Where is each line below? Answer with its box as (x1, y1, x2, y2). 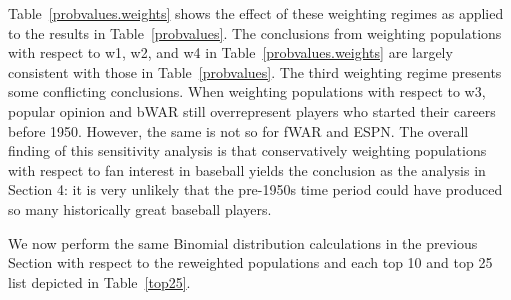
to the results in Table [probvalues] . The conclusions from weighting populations (8, 22, 502, 43)
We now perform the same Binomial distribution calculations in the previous (8, 232, 478, 253)
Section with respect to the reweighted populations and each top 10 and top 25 (8, 252, 493, 273)
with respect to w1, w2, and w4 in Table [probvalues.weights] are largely (8, 42, 453, 63)
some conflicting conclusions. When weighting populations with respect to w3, (8, 81, 486, 102)
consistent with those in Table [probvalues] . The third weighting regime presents (8, 61, 502, 82)
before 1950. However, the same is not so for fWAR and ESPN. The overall (8, 120, 469, 141)
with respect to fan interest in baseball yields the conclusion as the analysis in (8, 159, 486, 180)
